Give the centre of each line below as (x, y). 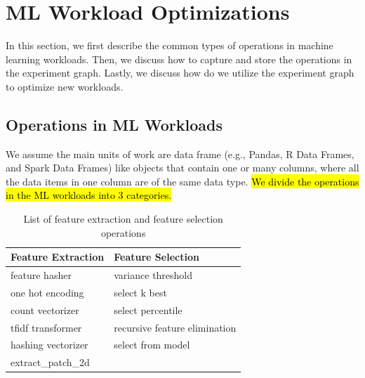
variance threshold (153, 275)
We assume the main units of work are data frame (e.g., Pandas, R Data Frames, (180, 154)
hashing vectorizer (49, 345)
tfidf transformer (46, 327)
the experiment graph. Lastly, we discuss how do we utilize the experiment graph (180, 73)
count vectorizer (45, 309)
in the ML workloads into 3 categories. (89, 195)
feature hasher (41, 275)
